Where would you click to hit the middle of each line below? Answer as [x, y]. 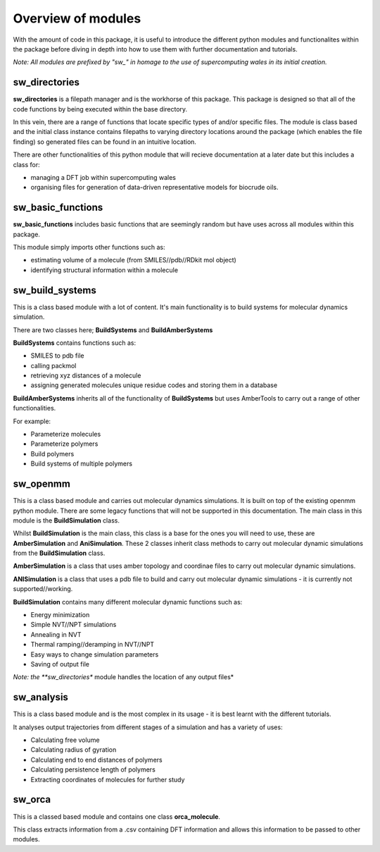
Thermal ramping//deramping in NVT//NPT [93, 645]
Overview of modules [77, 18]
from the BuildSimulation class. [59, 553]
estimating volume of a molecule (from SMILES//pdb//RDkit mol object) [134, 260]
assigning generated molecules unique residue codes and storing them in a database [154, 385]
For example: [32, 421]
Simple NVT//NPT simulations [74, 625]
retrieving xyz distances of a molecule [86, 376]
